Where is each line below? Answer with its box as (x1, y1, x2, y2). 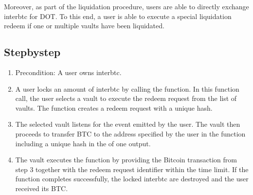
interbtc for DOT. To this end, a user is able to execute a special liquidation (4, 11, 232, 21)
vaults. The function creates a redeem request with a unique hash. (15, 102, 213, 113)
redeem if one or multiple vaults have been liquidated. (4, 20, 164, 31)
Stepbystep (4, 44, 61, 59)
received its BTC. (15, 183, 68, 193)
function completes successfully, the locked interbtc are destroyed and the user (15, 174, 249, 184)
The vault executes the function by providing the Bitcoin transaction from (15, 155, 237, 165)
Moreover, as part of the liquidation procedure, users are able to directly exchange (4, 1, 249, 11)
